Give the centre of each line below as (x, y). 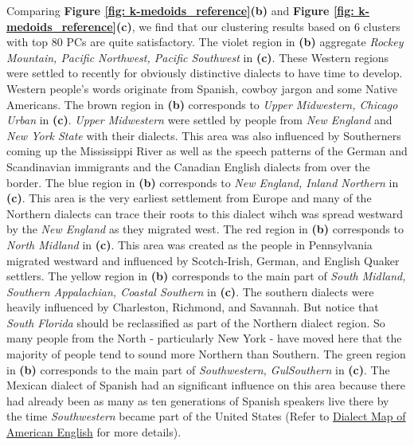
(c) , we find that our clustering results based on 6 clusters (258, 26)
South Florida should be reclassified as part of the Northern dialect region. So (196, 322)
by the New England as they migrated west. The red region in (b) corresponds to (205, 229)
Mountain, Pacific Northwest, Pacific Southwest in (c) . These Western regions (198, 57)
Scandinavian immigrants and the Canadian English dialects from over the (188, 166)
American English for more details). (94, 432)
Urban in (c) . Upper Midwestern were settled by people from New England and (199, 120)
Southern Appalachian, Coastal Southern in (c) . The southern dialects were (190, 291)
